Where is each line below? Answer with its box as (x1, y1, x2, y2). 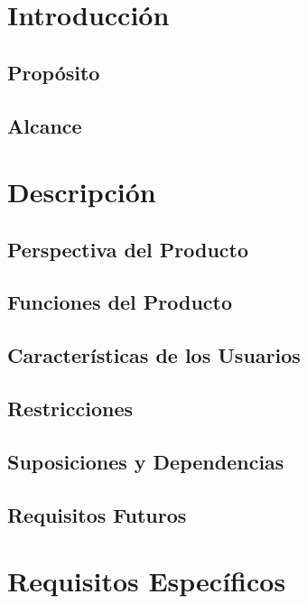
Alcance (7, 111, 82, 139)
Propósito (7, 58, 100, 86)
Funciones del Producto (7, 288, 233, 316)
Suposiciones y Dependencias (7, 447, 284, 475)
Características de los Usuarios (7, 341, 301, 369)
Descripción (7, 173, 156, 210)
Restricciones (7, 395, 134, 423)
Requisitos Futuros (7, 500, 187, 528)
